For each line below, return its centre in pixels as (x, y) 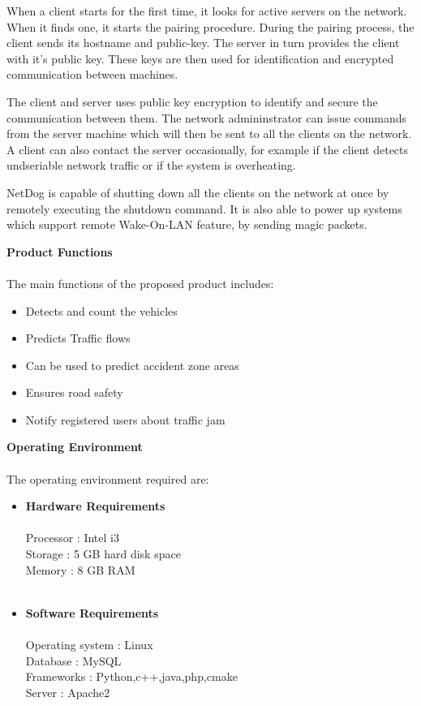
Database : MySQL (73, 660)
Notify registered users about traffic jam (125, 419)
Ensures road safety (74, 392)
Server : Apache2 (68, 692)
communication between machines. (92, 74)
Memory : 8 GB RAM (80, 569)
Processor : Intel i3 (72, 538)
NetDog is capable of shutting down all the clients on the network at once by (198, 192)
